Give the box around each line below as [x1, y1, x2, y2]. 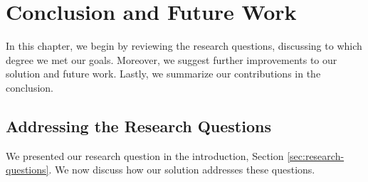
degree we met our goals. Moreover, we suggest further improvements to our [6, 52, 337, 67]
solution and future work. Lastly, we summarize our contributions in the [6, 66, 321, 81]
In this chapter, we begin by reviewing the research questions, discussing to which [6, 38, 362, 53]
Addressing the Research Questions [6, 114, 271, 136]
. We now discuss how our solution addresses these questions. [48, 162, 315, 177]
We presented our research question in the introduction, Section [6, 148, 284, 163]
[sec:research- [287, 148, 345, 163]
